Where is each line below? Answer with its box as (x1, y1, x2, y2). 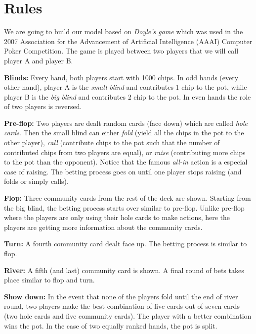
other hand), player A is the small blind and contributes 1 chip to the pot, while (4, 82, 247, 92)
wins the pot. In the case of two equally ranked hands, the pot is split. (4, 320, 217, 331)
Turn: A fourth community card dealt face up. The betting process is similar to (4, 238, 247, 249)
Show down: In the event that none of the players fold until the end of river (4, 291, 238, 301)
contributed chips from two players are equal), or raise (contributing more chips (4, 147, 246, 157)
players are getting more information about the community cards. (4, 222, 203, 232)
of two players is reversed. (4, 101, 82, 111)
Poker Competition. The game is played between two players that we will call (4, 46, 239, 56)
